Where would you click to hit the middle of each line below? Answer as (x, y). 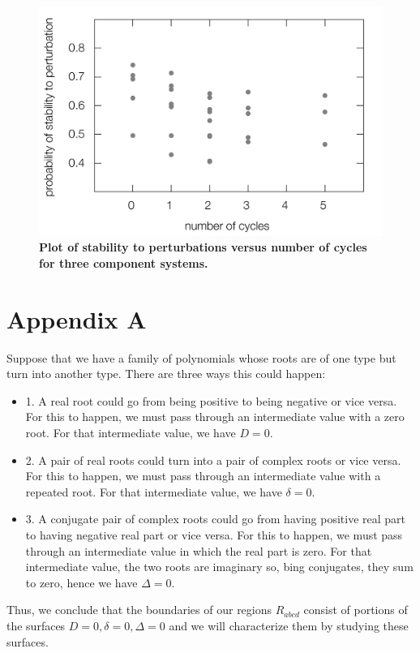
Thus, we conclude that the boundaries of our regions (139, 610)
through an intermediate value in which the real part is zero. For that (199, 550)
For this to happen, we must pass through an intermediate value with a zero (215, 417)
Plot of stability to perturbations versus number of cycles (203, 247)
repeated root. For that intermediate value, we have (154, 491)
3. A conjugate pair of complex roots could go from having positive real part (216, 519)
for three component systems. (124, 262)
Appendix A (77, 318)
